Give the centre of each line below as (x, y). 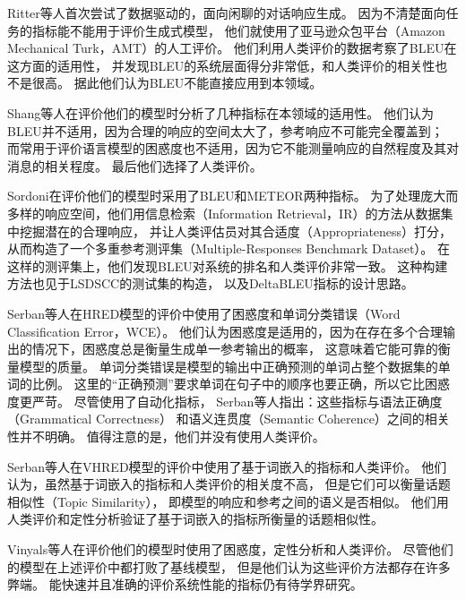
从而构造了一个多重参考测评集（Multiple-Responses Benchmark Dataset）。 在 (229, 248)
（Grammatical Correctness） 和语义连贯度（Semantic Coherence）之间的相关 (229, 419)
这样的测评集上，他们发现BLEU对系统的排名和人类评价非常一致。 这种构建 (228, 265)
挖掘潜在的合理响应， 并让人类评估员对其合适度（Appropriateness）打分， (236, 231)
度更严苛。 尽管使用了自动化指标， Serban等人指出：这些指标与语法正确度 (225, 401)
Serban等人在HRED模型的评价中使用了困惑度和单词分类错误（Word (204, 313)
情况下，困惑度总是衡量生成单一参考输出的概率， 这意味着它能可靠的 (235, 349)
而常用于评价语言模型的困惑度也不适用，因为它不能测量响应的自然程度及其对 (233, 148)
